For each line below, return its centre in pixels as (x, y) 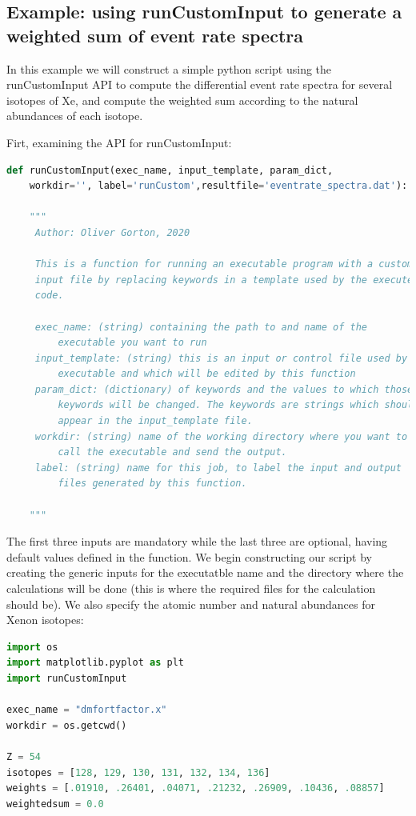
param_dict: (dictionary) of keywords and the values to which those (224, 389)
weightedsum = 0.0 (55, 804)
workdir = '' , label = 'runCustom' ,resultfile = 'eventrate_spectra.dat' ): (218, 186)
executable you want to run (132, 343)
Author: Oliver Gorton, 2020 (112, 232)
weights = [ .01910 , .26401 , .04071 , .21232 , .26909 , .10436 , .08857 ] (196, 788)
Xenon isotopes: (45, 620)
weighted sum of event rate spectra (155, 35)
